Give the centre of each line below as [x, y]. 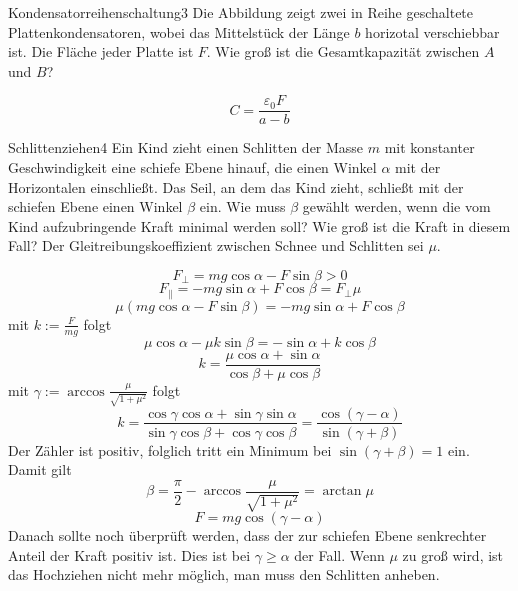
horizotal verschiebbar [432, 31]
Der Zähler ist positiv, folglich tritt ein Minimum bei [170, 449]
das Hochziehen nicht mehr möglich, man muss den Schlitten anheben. [224, 574]
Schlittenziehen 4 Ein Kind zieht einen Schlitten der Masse [186, 147]
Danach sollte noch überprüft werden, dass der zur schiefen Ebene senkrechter [247, 535]
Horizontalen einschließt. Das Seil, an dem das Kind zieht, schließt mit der [236, 186]
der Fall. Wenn [339, 554]
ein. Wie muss [242, 206]
